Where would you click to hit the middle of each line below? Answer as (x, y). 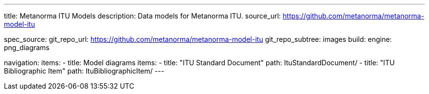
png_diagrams (27, 47)
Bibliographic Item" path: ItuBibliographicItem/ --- (84, 71)
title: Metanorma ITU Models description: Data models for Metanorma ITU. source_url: (143, 16)
